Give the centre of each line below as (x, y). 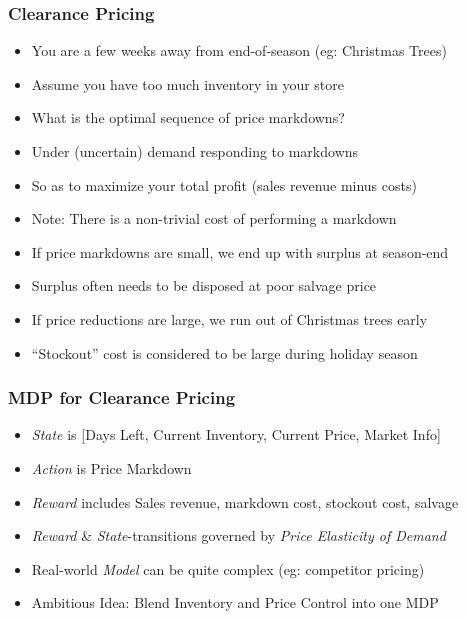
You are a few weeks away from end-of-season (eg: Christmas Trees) (239, 50)
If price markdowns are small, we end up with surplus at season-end (240, 251)
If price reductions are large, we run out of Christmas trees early (229, 318)
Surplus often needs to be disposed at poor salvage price (204, 285)
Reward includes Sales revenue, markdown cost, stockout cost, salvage (245, 501)
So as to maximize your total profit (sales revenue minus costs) (224, 184)
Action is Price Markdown (111, 467)
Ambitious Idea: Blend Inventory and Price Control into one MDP (235, 602)
